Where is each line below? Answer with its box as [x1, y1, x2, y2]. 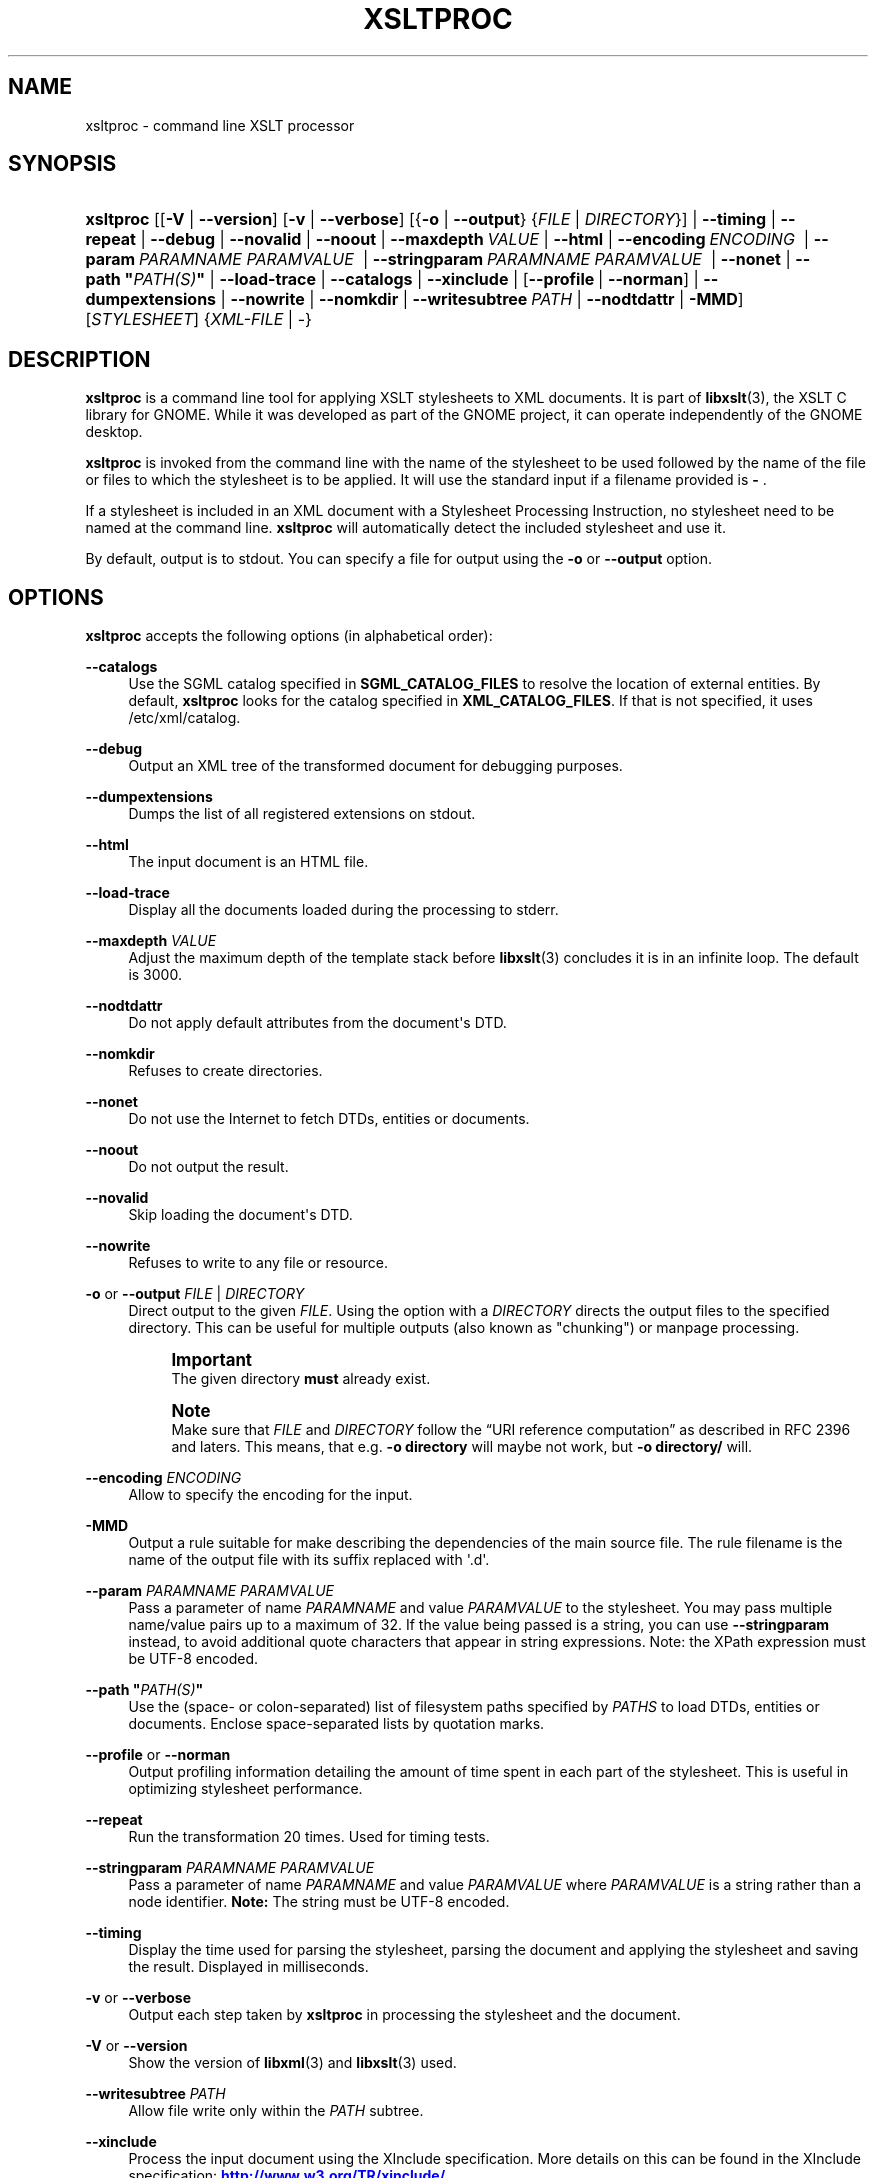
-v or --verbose [85, 1989, 191, 2007]
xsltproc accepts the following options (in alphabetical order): [85, 627, 493, 645]
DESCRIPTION [8, 346, 151, 372]
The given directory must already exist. [171, 1370, 431, 1388]
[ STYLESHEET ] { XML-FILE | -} [85, 309, 312, 330]
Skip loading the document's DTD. [128, 1206, 353, 1224]
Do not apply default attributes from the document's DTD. [128, 1014, 507, 1032]
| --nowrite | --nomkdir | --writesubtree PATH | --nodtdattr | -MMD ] [220, 289, 744, 310]
